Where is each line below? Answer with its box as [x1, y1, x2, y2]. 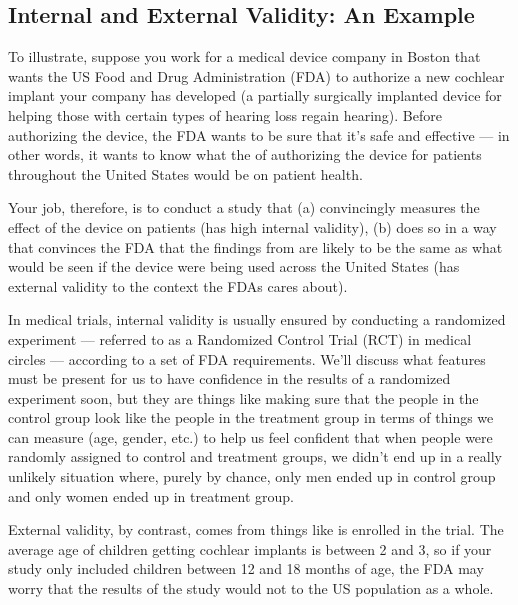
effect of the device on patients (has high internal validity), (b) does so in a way [8, 216, 497, 237]
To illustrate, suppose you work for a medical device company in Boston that [8, 46, 481, 67]
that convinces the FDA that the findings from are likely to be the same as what [8, 236, 503, 257]
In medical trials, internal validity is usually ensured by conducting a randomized [8, 309, 506, 330]
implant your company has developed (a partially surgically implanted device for [8, 85, 502, 106]
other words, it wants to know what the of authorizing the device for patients [8, 144, 482, 165]
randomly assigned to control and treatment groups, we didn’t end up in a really [8, 446, 502, 467]
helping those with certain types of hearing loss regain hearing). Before [8, 104, 442, 125]
